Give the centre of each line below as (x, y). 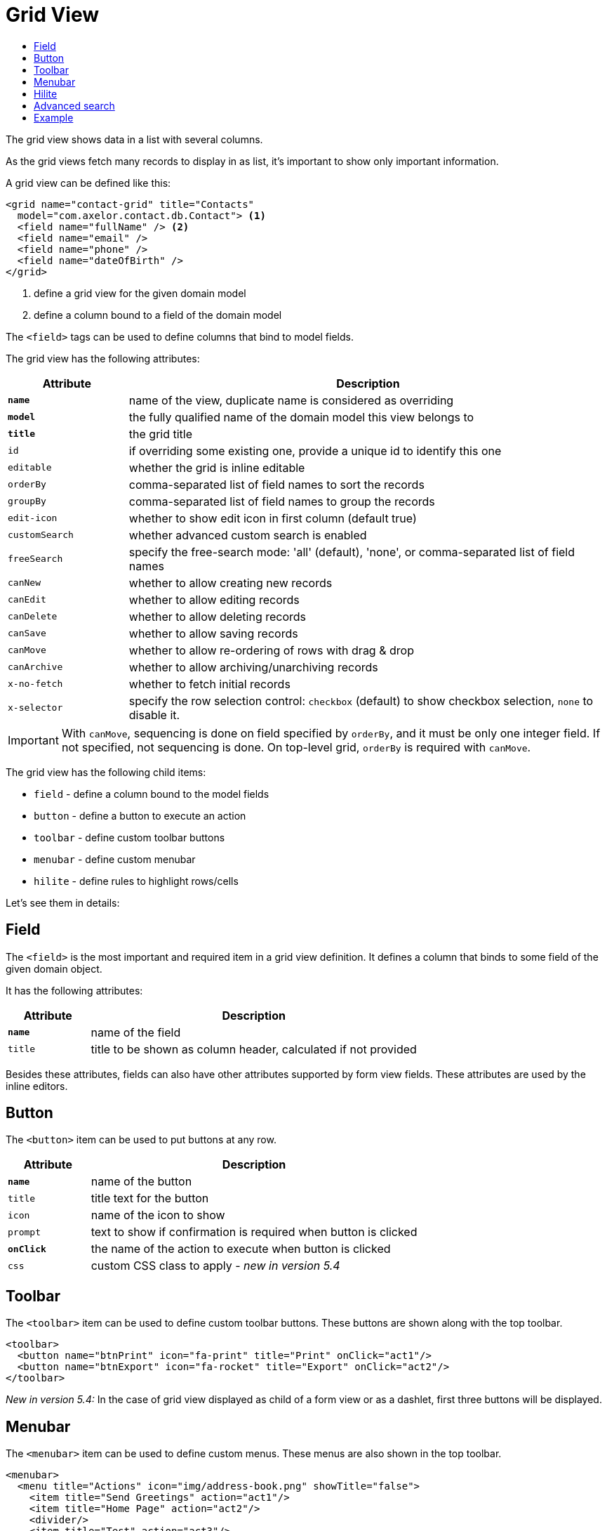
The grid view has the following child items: (106, 772)
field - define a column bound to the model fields (152, 794)
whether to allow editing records (214, 599)
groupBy (27, 501)
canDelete (33, 617)
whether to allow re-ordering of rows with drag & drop (271, 650)
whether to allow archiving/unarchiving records (253, 667)
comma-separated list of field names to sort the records (276, 484)
